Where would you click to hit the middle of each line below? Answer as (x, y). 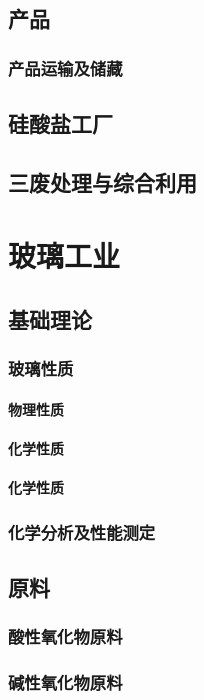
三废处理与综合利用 (102, 181)
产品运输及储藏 (65, 67)
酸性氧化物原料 (65, 636)
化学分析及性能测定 (82, 531)
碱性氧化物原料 (65, 682)
